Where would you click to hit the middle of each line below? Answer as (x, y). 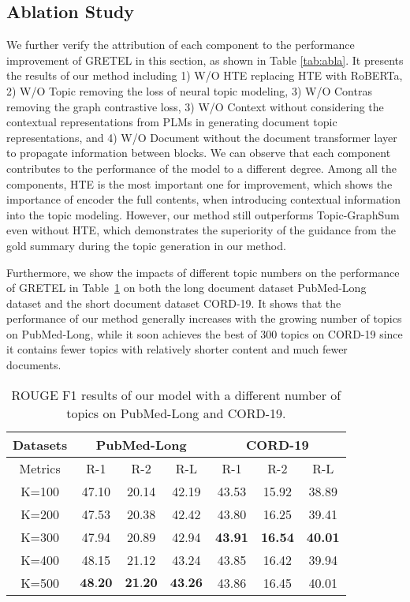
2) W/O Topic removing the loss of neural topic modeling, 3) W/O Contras (189, 90)
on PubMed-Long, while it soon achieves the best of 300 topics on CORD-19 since (205, 333)
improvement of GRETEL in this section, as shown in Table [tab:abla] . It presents (205, 60)
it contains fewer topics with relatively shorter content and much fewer (177, 349)
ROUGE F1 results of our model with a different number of (176, 394)
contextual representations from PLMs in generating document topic (172, 122)
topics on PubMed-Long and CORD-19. (176, 413)
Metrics (40, 468)
